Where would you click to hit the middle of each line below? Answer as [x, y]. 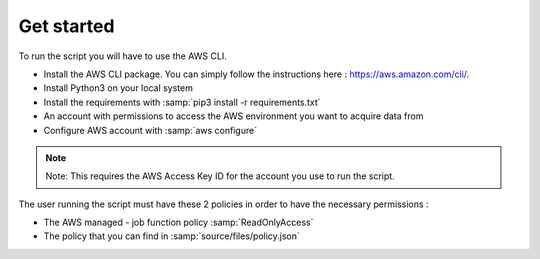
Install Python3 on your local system [118, 88]
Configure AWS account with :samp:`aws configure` [150, 130]
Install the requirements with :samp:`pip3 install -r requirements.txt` [182, 102]
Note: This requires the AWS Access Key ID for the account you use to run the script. [220, 176]
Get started [66, 26]
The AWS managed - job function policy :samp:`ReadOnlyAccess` [178, 222]
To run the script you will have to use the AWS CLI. [122, 56]
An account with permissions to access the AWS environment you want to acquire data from [233, 116]
